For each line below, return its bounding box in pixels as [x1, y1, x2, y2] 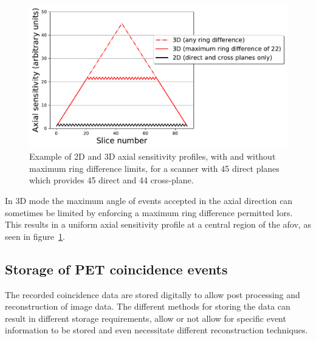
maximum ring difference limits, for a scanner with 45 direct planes [29, 161, 280, 174]
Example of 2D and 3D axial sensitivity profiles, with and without [29, 150, 276, 163]
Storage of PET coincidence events [5, 259, 228, 278]
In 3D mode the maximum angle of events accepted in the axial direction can [5, 194, 293, 206]
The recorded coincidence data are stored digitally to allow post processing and [5, 288, 300, 301]
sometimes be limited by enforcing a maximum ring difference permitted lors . [5, 206, 293, 219]
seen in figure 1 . [5, 229, 65, 242]
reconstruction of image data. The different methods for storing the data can [5, 300, 290, 313]
